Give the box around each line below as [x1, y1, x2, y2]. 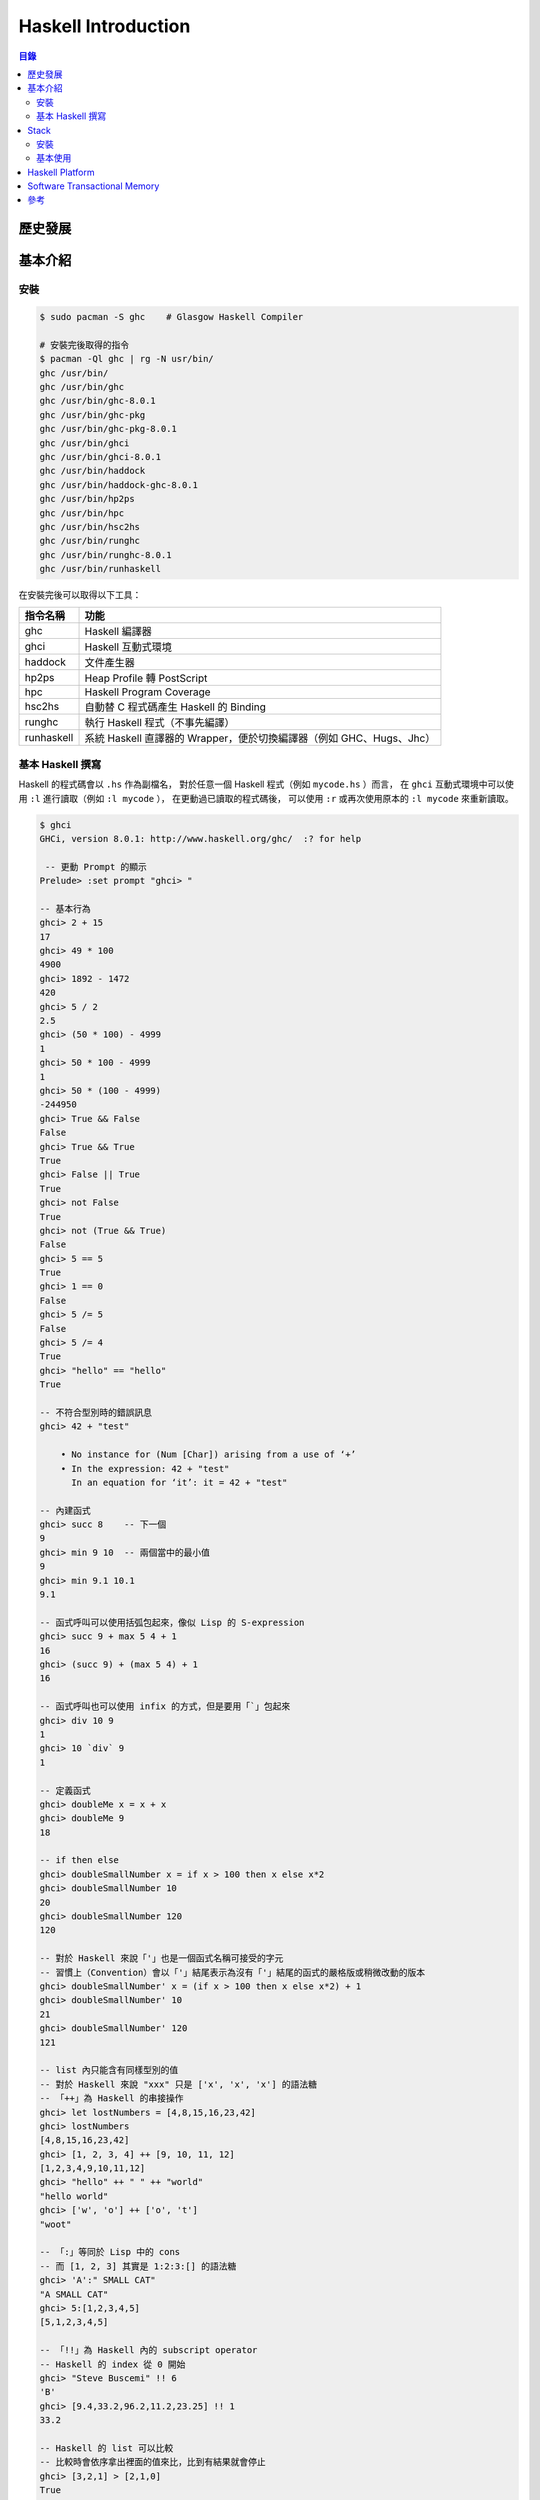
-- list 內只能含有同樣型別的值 [39, 2065, 179, 2076]
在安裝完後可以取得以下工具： [18, 589, 142, 601]
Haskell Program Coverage [84, 685, 211, 699]
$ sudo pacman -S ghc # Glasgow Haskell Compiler [39, 311, 304, 323]
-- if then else [39, 1855, 120, 1866]
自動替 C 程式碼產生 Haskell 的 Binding [84, 700, 267, 714]
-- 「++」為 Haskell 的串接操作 [39, 2093, 184, 2104]
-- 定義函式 [39, 1785, 91, 1796]
